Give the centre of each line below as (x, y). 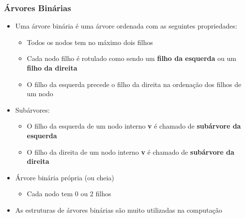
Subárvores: (32, 109)
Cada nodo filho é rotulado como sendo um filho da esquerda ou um (131, 58)
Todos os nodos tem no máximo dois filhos (90, 42)
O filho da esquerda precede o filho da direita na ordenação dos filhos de (134, 84)
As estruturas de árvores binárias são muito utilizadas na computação (119, 210)
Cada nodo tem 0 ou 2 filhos (69, 194)
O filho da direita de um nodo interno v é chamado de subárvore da (130, 152)
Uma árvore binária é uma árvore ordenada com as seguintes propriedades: (126, 26)
